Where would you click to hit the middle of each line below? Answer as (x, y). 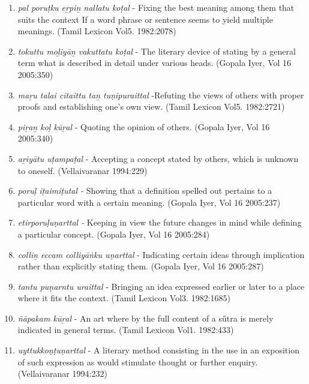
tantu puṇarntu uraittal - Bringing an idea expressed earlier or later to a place (161, 286)
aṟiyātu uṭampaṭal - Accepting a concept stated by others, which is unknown (158, 158)
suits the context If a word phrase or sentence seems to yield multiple (145, 19)
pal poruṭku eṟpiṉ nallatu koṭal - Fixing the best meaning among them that (156, 7)
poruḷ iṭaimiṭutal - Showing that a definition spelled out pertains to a (145, 190)
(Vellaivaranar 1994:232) (62, 373)
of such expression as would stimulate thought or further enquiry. (138, 361)
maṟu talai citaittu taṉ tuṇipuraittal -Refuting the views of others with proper (161, 94)
